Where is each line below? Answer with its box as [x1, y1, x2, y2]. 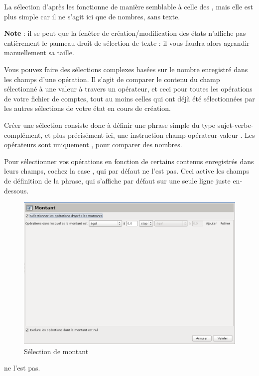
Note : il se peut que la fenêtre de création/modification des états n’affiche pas [4, 28, 246, 38]
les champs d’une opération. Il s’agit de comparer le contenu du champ [4, 74, 220, 84]
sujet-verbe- [217, 119, 254, 130]
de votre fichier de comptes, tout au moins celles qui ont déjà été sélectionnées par [4, 93, 255, 103]
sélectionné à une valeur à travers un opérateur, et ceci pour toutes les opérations [4, 84, 253, 94]
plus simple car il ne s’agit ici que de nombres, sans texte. [4, 11, 180, 21]
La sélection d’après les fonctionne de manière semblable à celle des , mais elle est [4, 1, 254, 11]
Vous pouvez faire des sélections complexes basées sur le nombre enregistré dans [4, 64, 248, 74]
